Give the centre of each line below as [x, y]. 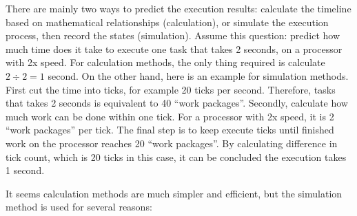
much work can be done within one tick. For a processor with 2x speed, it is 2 [170, 116]
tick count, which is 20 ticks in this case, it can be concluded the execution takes [176, 156]
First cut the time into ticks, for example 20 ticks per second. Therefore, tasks [171, 89]
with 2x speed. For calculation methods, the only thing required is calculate [165, 62]
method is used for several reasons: [79, 207]
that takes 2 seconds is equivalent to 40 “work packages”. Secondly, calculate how [177, 103]
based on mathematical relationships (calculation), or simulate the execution [167, 22]
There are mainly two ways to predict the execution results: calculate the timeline [178, 8]
